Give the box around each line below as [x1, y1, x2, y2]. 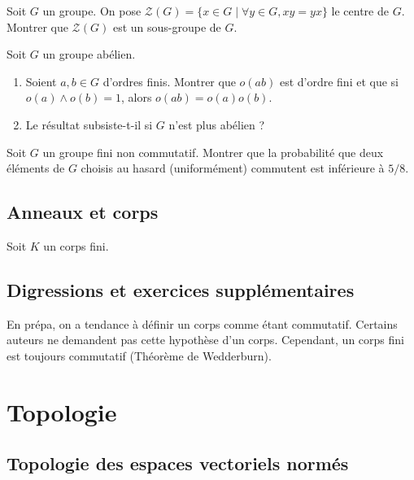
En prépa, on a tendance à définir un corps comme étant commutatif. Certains [7, 315, 398, 332]
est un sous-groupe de [112, 18, 221, 35]
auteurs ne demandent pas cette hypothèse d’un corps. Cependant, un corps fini [7, 331, 404, 348]
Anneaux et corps [7, 199, 159, 225]
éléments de [7, 159, 65, 177]
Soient [25, 72, 57, 89]
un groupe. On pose [42, 2, 142, 19]
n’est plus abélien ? [168, 116, 265, 133]
